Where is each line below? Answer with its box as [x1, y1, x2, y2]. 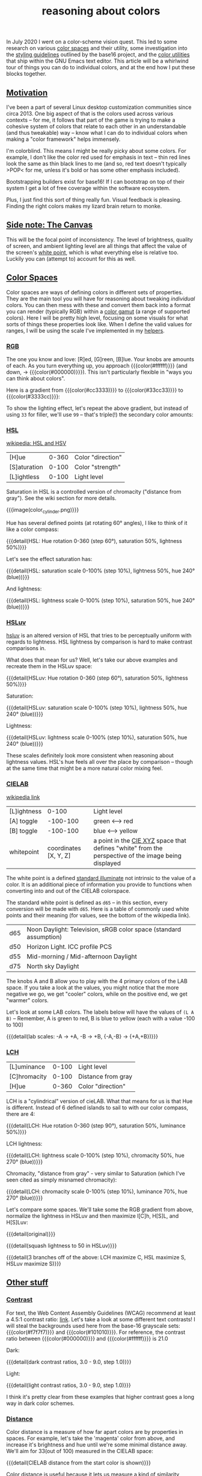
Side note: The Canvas [6, 220, 93, 230]
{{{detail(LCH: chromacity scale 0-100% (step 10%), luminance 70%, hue [6, 1188, 188, 1195]
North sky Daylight [26, 962, 79, 970]
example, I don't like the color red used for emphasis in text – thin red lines [6, 153, 191, 161]
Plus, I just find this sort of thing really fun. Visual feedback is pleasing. [6, 196, 182, 203]
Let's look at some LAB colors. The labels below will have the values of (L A [6, 1008, 194, 1016]
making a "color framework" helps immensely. [6, 135, 121, 143]
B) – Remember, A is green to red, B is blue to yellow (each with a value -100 [6, 1014, 195, 1022]
